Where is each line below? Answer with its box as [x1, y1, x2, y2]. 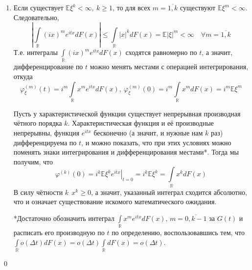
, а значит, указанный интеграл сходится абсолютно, [91, 187, 247, 197]
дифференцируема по [13, 137, 77, 147]
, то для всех [112, 2, 151, 12]
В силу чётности [13, 187, 63, 197]
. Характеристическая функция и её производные [68, 118, 214, 128]
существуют [180, 2, 216, 12]
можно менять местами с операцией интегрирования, [90, 61, 249, 72]
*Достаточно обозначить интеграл [13, 213, 115, 223]
